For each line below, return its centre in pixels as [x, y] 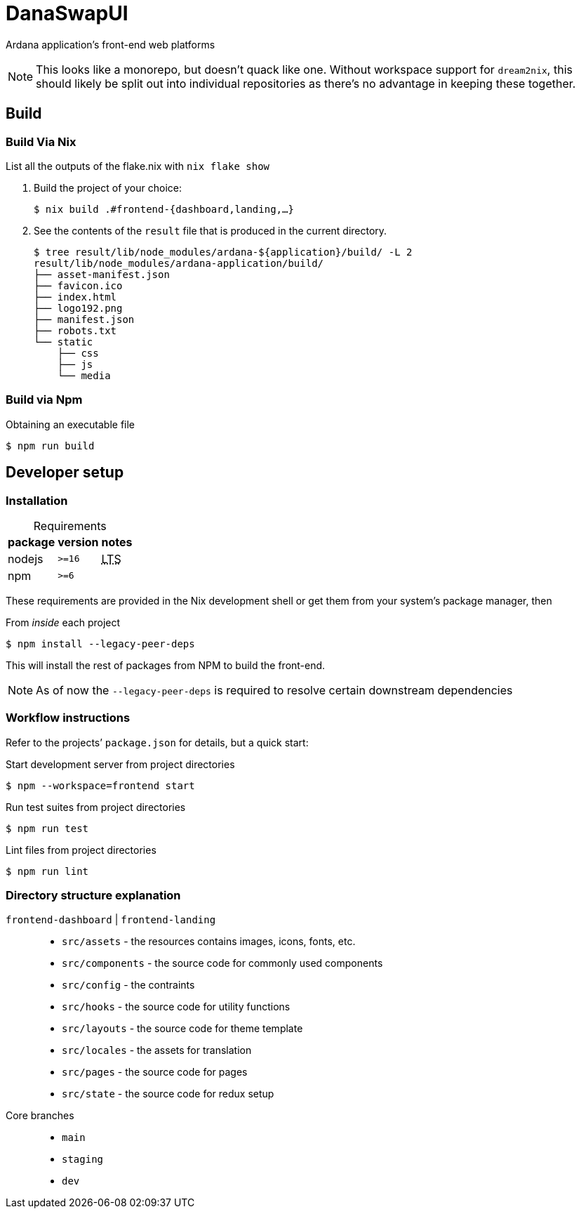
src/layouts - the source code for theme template [182, 1029]
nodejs [26, 559]
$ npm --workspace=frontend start [100, 785]
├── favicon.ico [78, 285]
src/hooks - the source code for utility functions [176, 1007]
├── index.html [75, 297]
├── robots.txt [75, 330]
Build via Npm [44, 400]
